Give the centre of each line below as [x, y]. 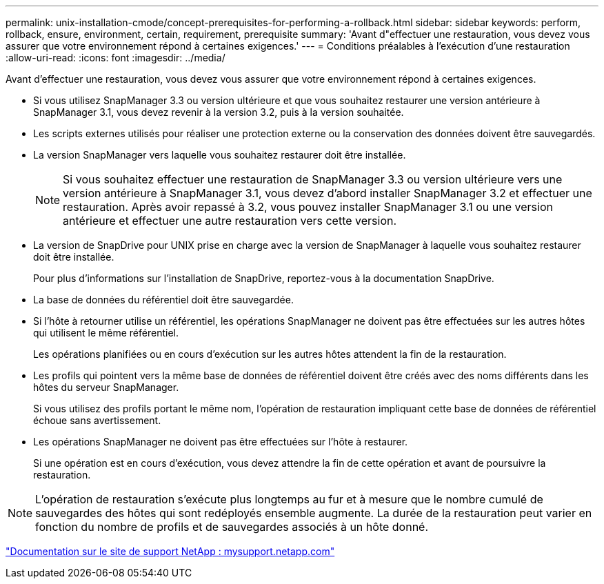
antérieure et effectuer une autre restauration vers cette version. [230, 221]
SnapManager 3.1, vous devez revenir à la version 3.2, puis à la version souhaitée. [219, 112]
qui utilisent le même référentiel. [106, 333]
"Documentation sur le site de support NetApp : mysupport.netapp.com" [170, 551]
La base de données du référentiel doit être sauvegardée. [163, 300]
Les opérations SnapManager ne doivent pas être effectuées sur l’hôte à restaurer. [221, 442]
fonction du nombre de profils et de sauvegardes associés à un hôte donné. [232, 527]
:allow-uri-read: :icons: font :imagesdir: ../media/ [115, 58]
